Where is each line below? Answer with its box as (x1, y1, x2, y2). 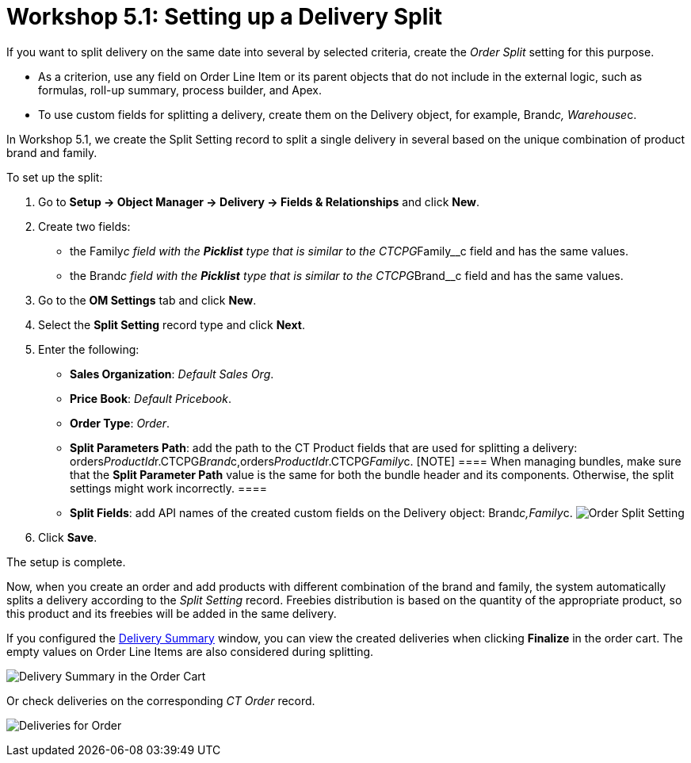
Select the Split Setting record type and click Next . (38, 317, 305, 332)
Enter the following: (38, 342, 139, 356)
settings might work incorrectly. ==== (70, 481, 268, 495)
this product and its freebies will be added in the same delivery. (6, 606, 337, 620)
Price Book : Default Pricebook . (70, 391, 231, 405)
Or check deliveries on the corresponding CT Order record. (6, 693, 315, 707)
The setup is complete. (6, 554, 126, 569)
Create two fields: (38, 219, 131, 233)
